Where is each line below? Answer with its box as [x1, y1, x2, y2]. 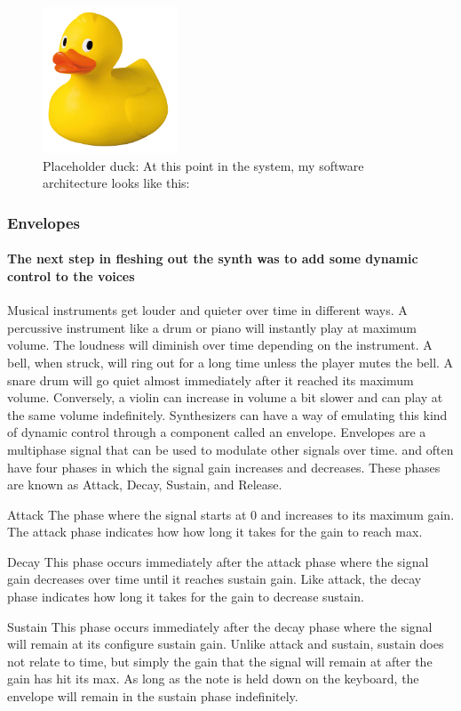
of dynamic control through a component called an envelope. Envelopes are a [7, 423, 426, 441]
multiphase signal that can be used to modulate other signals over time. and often [7, 440, 454, 458]
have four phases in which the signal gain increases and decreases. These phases [7, 457, 441, 476]
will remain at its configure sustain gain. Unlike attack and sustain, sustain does [7, 634, 444, 653]
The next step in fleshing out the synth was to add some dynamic [7, 249, 418, 268]
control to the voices [7, 266, 135, 285]
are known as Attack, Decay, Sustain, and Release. [7, 475, 282, 494]
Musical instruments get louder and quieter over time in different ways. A [7, 301, 408, 319]
